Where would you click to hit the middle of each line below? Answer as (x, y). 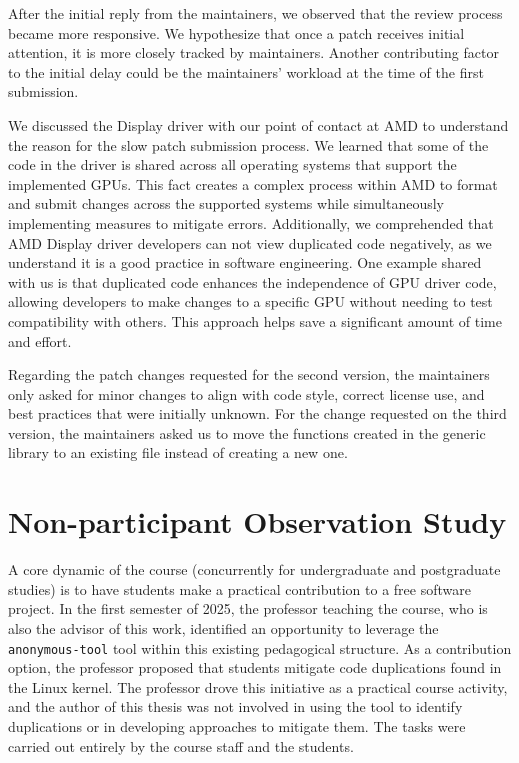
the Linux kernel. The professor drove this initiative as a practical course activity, (258, 686)
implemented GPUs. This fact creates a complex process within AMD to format (253, 183)
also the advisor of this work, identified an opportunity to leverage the (223, 627)
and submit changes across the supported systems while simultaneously (226, 203)
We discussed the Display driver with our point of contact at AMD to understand (258, 124)
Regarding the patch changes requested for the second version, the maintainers (249, 374)
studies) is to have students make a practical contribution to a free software (239, 588)
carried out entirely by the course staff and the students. (181, 745)
